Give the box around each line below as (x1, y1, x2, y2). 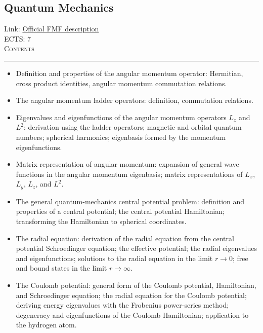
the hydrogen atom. (16, 319, 77, 330)
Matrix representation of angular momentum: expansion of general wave (16, 159, 239, 169)
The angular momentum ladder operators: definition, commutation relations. (16, 95, 253, 105)
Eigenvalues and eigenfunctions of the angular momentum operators (16, 112, 227, 122)
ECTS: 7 (4, 33, 31, 44)
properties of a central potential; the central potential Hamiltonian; (16, 206, 225, 216)
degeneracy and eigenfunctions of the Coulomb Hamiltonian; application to (16, 309, 249, 320)
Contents (4, 43, 34, 54)
